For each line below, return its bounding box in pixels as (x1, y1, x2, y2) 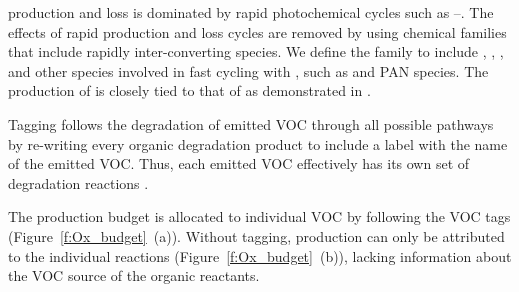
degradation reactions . (8, 172, 149, 193)
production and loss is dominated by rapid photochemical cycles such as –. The (8, 2, 494, 22)
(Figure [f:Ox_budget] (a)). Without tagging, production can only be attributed (8, 225, 505, 246)
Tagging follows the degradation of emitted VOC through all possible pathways (8, 113, 494, 134)
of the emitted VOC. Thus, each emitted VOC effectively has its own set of (8, 153, 470, 174)
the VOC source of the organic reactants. (8, 265, 260, 286)
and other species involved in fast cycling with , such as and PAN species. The (8, 60, 489, 81)
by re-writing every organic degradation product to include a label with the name (8, 133, 508, 154)
